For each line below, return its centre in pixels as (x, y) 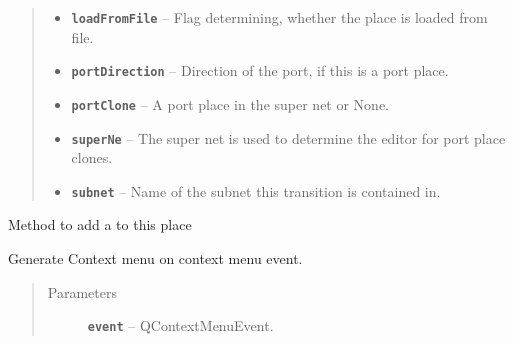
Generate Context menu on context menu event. (155, 258)
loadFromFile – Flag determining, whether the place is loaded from (279, 17)
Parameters (82, 291)
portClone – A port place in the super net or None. (230, 103)
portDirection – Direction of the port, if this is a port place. (260, 70)
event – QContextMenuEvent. (180, 325)
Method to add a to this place (100, 224)
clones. (92, 157)
